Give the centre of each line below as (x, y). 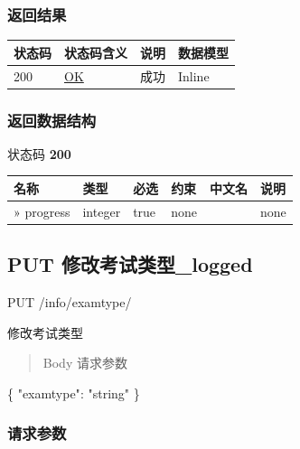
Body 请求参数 (85, 363)
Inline (194, 75)
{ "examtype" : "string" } (74, 393)
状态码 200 (39, 153)
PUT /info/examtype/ (70, 302)
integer (102, 211)
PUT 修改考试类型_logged (130, 264)
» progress (42, 211)
